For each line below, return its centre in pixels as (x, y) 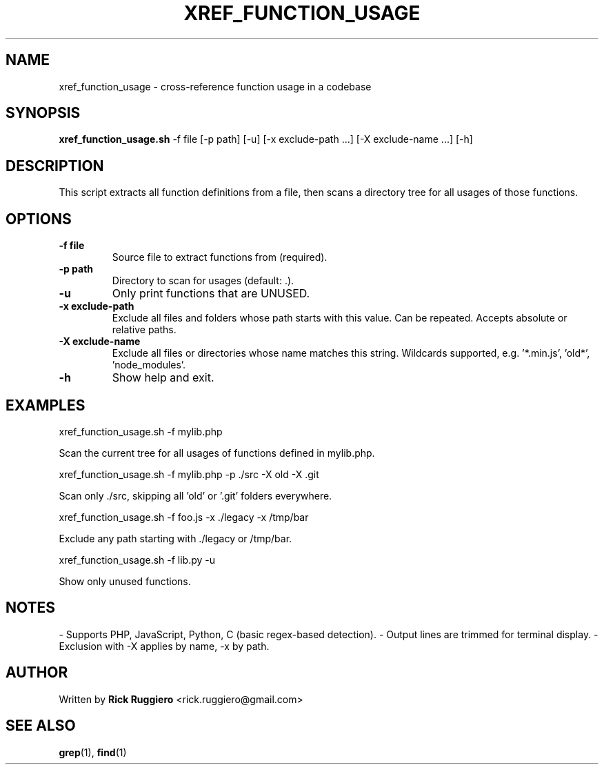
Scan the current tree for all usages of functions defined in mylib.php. (217, 453)
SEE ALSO (41, 726)
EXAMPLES (46, 405)
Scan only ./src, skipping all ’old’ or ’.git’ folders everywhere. (195, 495)
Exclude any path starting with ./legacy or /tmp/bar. (175, 538)
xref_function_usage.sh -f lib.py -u (137, 560)
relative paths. (144, 330)
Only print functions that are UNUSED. (211, 294)
